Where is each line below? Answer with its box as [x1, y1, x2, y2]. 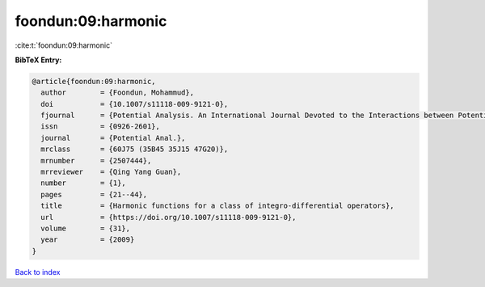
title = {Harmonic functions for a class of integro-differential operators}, [40, 201, 395, 210]
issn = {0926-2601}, [40, 122, 161, 131]
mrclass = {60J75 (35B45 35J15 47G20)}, [40, 145, 229, 154]
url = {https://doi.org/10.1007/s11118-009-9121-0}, [40, 213, 297, 222]
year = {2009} [40, 235, 135, 244]
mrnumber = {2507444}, [40, 156, 152, 165]
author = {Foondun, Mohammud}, [40, 88, 194, 97]
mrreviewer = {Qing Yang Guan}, [40, 167, 182, 177]
